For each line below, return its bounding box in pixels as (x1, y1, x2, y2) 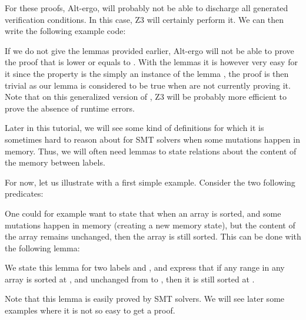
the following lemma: (5, 241, 80, 254)
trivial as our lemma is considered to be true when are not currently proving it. (5, 79, 291, 91)
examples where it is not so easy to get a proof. (5, 304, 175, 316)
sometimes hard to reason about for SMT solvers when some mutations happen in (5, 133, 300, 145)
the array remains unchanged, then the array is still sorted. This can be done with (5, 230, 301, 242)
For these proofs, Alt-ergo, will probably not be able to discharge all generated (5, 2, 288, 14)
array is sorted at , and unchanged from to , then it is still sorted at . (5, 272, 255, 285)
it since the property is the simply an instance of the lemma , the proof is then (5, 67, 289, 79)
